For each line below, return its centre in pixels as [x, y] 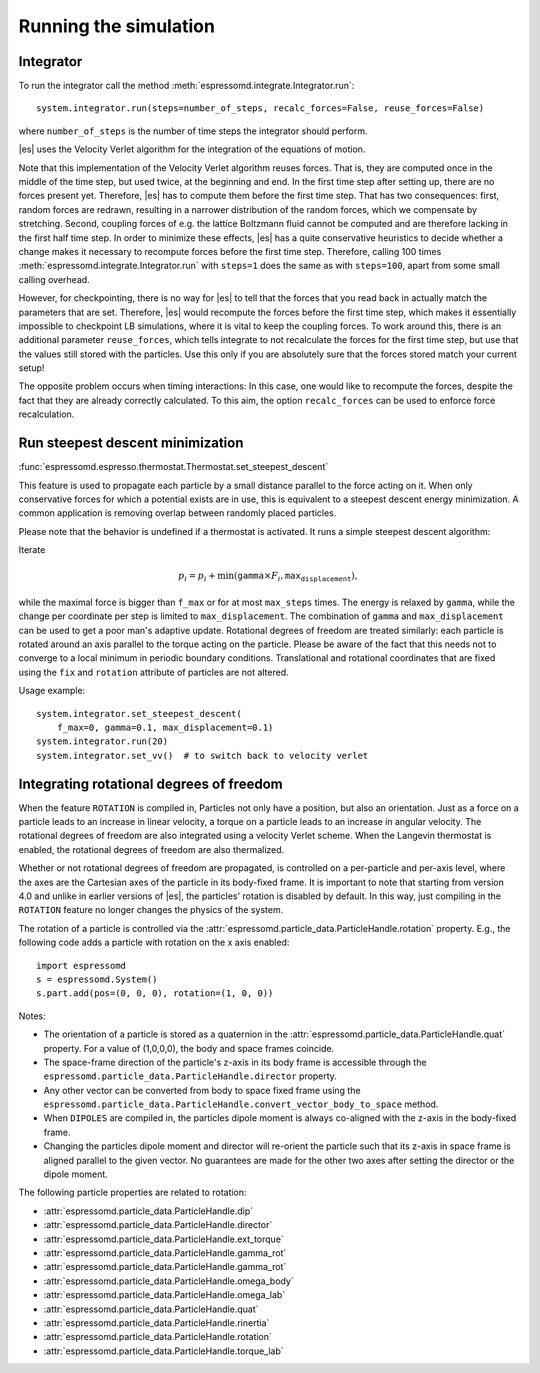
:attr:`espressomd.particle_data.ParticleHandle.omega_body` [168, 1281]
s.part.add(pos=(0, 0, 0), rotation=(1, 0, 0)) [155, 993]
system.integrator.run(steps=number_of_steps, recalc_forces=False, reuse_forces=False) [260, 108]
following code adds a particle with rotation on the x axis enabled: [154, 942]
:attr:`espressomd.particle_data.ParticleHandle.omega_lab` [164, 1295]
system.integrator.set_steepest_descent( [139, 713]
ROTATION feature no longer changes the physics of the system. [151, 910]
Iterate [32, 550]
